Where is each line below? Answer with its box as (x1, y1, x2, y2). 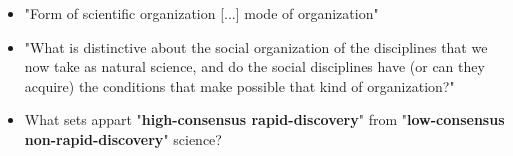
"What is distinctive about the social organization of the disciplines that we (24, 36, 488, 57)
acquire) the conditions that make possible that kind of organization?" (24, 75, 455, 96)
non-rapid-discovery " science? (24, 128, 222, 149)
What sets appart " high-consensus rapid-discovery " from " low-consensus (24, 109, 505, 130)
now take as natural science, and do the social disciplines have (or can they (24, 56, 485, 77)
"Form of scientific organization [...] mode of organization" (24, 3, 379, 23)
